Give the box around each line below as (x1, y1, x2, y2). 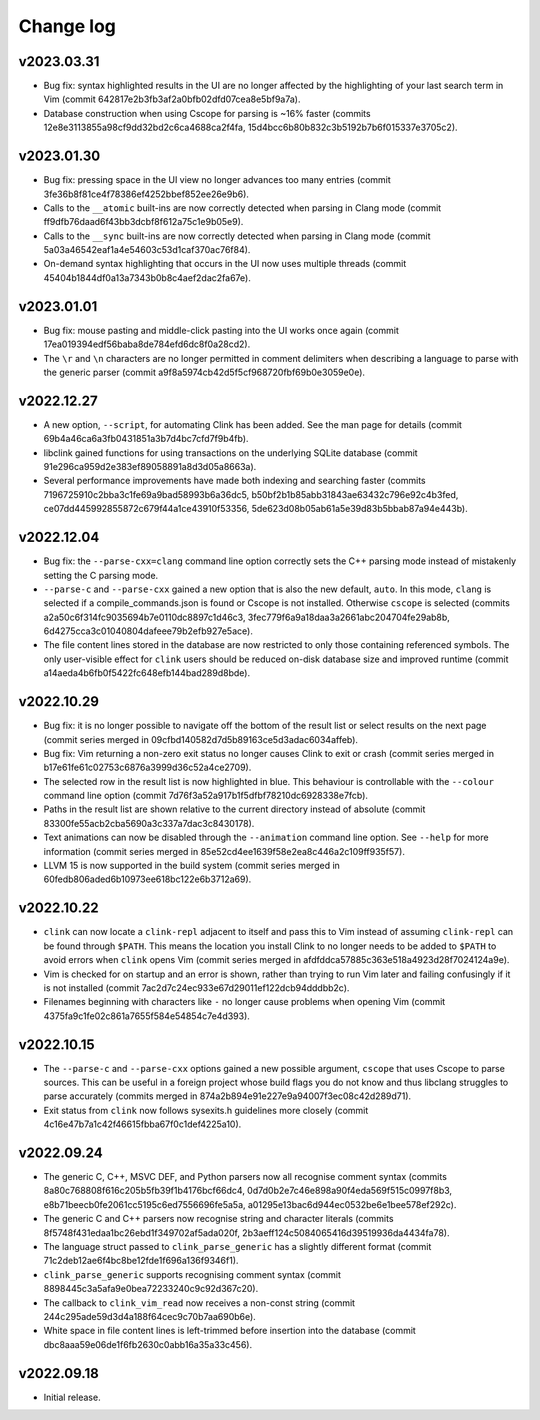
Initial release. (43, 1391, 101, 1403)
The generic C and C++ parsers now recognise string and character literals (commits (43, 1213, 394, 1225)
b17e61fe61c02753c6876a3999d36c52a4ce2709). (43, 761, 252, 774)
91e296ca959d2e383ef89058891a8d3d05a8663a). (43, 461, 257, 473)
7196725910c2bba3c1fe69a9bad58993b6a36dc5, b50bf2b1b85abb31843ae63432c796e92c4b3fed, (43, 488, 459, 500)
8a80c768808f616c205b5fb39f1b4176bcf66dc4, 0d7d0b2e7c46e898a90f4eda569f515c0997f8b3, (43, 1185, 453, 1197)
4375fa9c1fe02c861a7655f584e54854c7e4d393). (43, 1010, 250, 1022)
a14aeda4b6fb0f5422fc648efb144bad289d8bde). (43, 667, 250, 679)
